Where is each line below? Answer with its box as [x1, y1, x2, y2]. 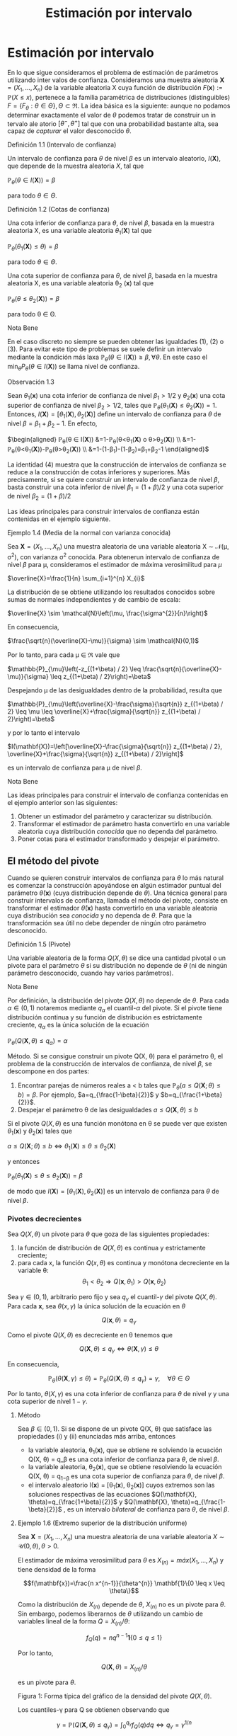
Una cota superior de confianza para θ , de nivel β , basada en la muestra [7, 271, 218, 280]
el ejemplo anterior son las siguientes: [7, 798, 118, 806]
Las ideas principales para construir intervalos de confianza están [7, 508, 200, 516]
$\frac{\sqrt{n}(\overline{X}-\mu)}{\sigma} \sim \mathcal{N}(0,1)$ [7, 636, 200, 645]
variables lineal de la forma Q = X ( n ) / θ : [17, 1616, 130, 1627]
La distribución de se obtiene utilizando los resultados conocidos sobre [7, 588, 216, 596]
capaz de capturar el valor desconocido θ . [7, 127, 132, 135]
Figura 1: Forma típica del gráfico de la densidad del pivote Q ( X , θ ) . [17, 1691, 212, 1700]
